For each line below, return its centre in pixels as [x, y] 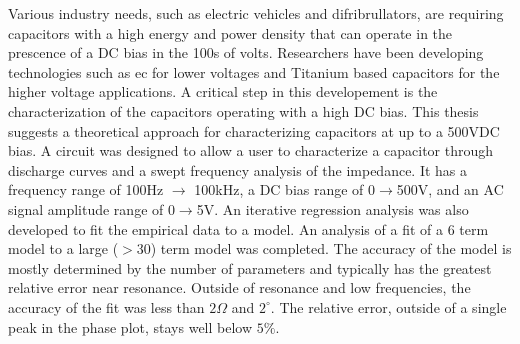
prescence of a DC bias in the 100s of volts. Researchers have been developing [246, 52]
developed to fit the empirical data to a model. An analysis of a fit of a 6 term [248, 228]
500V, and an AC [450, 189]
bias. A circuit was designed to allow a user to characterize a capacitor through [251, 150]
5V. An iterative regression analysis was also [332, 208]
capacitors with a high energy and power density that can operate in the [230, 32]
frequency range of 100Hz [86, 189]
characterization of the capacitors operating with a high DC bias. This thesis [243, 110]
